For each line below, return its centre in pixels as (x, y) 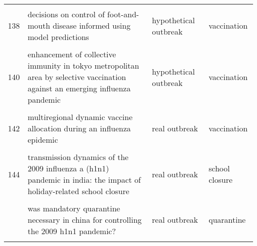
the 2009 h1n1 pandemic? (72, 231)
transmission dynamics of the (78, 157)
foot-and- (123, 14)
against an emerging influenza (79, 88)
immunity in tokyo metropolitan (84, 65)
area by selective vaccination (77, 77)
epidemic (43, 140)
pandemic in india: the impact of (84, 180)
